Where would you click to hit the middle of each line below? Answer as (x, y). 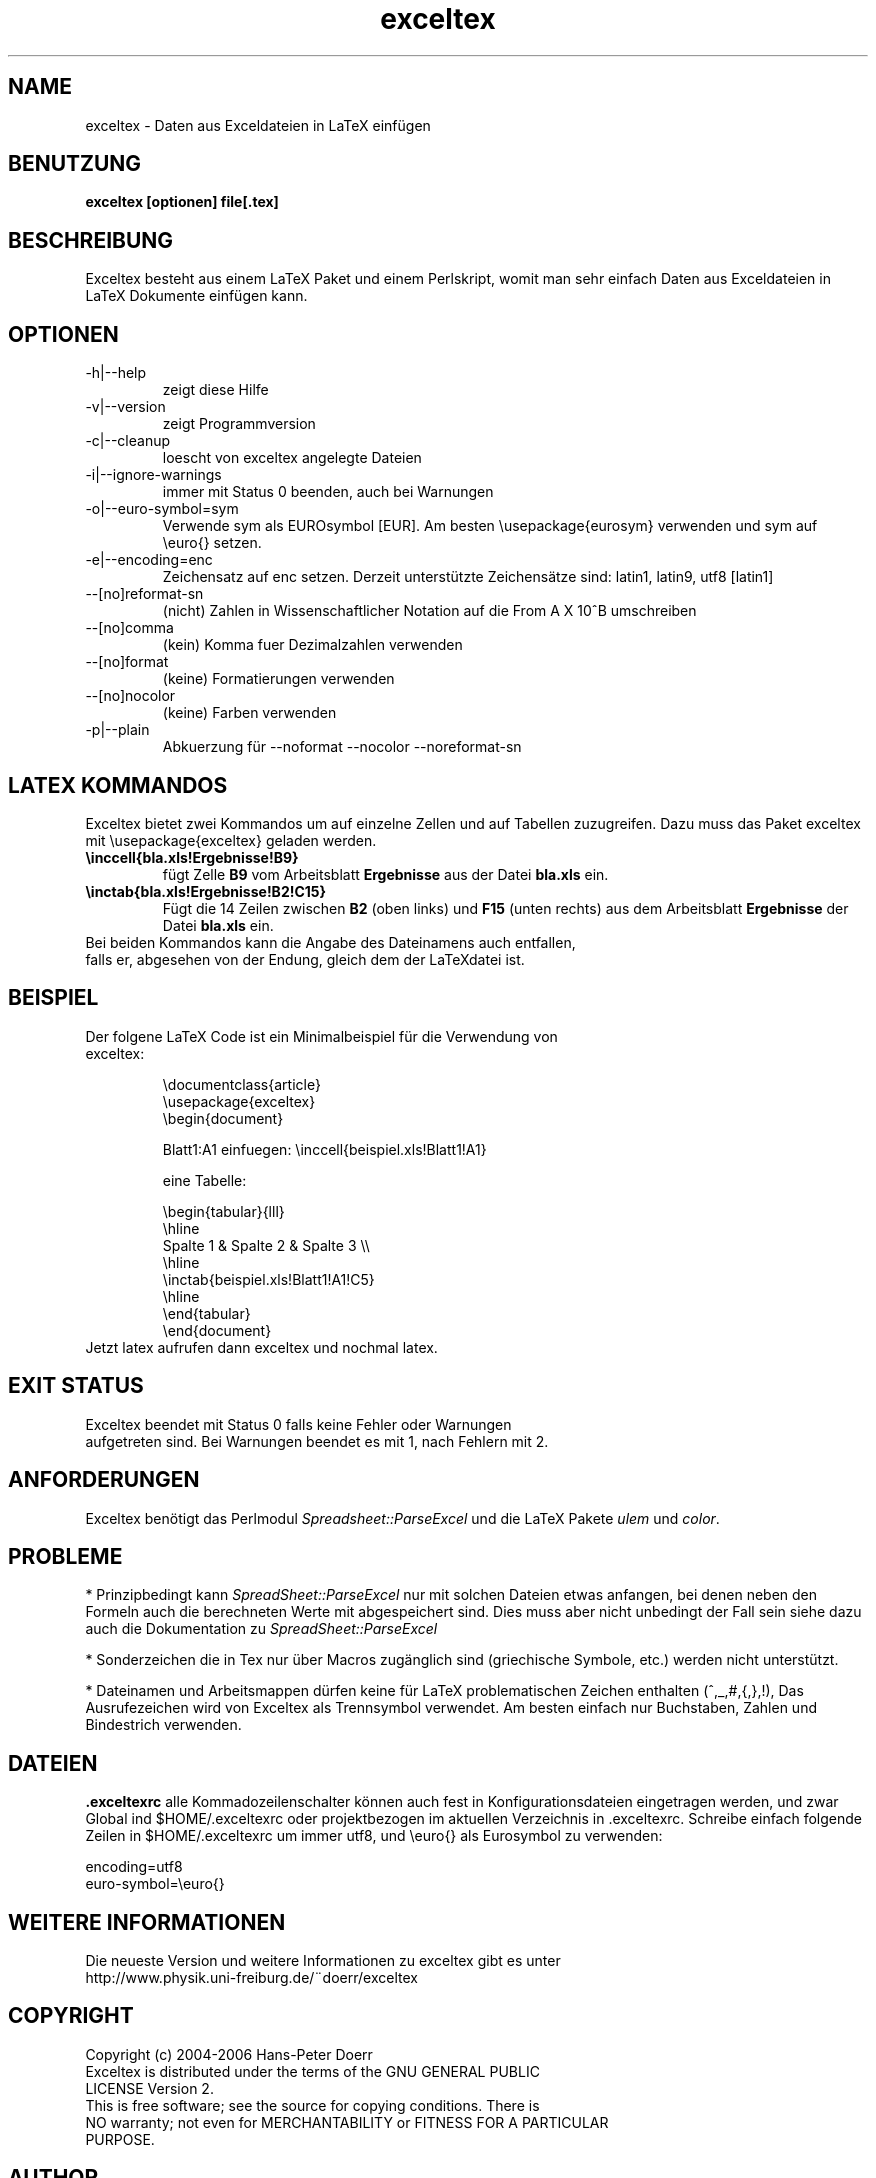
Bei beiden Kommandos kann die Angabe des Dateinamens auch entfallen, (330, 942)
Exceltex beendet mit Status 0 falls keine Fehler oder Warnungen (298, 1424)
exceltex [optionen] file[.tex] (182, 202)
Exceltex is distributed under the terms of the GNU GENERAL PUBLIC (312, 2071)
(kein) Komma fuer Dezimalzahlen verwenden (312, 645)
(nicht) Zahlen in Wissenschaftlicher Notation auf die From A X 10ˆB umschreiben (429, 611)
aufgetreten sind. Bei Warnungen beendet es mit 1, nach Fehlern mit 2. (317, 1441)
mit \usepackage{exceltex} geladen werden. (231, 840)
